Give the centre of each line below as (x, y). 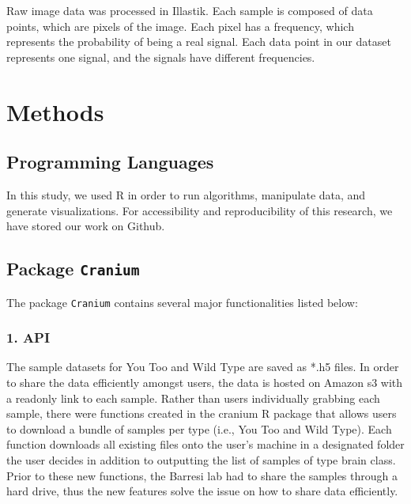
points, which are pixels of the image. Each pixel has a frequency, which (180, 26)
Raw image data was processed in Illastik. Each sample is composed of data (190, 10)
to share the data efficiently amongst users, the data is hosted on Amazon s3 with (205, 382)
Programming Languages (110, 162)
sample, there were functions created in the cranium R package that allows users (202, 413)
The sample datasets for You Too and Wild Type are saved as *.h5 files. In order (203, 367)
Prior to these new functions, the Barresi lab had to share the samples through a (202, 475)
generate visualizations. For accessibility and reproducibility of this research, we (200, 210)
